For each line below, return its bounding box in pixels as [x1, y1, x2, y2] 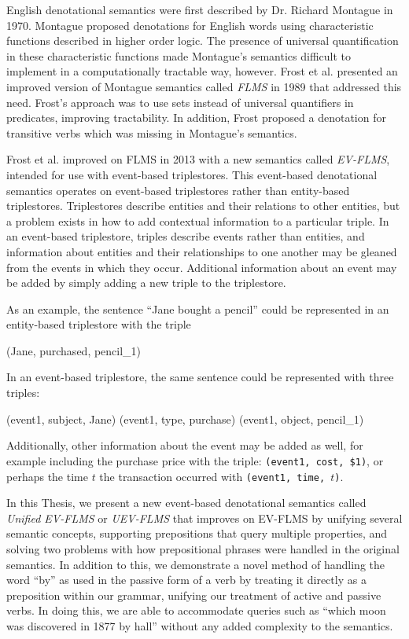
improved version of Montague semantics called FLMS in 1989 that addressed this [6, 78, 402, 94]
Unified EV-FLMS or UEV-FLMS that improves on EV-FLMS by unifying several [6, 509, 403, 526]
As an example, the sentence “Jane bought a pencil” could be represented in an [6, 300, 389, 317]
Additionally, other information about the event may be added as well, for [6, 437, 363, 454]
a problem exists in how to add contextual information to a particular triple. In [6, 212, 389, 229]
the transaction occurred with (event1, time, [99, 468, 326, 484]
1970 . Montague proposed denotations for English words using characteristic [6, 17, 374, 33]
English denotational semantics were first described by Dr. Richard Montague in [6, 2, 393, 17]
